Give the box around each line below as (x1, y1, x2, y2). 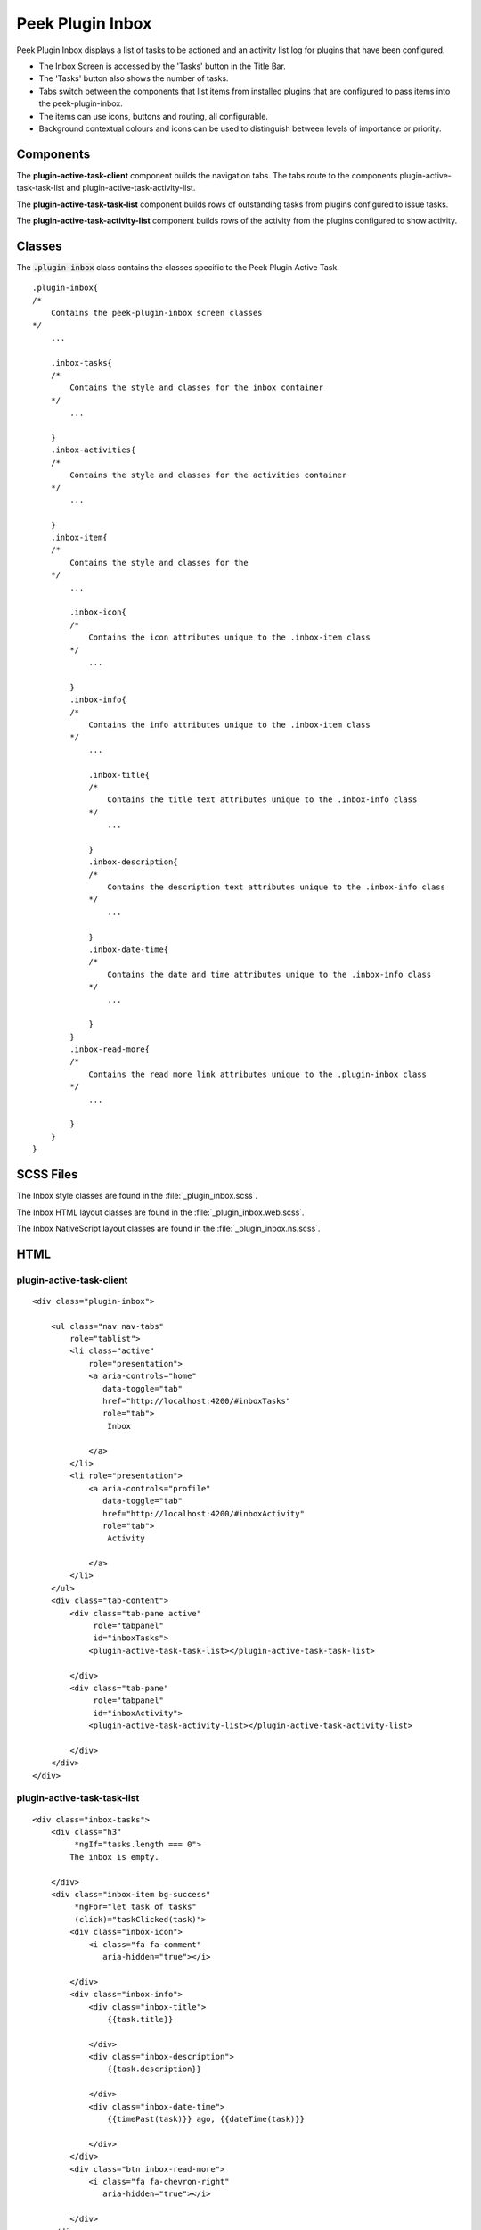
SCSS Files (16, 1167, 78, 1182)
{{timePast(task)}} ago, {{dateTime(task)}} (107, 2114, 305, 2125)
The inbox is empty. (69, 1852, 159, 1862)
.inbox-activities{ (50, 445, 136, 455)
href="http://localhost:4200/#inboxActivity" (102, 1508, 305, 1518)
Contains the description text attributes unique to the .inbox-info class (107, 882, 445, 892)
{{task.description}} (107, 2064, 202, 2074)
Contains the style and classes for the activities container (69, 470, 347, 481)
